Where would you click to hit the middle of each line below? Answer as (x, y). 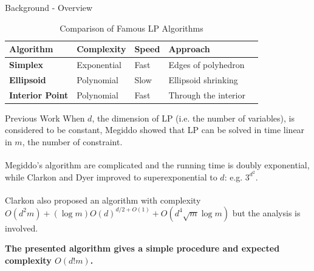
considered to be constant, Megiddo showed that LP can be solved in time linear (155, 130)
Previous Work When (45, 118)
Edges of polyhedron (206, 65)
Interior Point (39, 94)
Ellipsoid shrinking (203, 79)
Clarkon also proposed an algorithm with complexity (103, 200)
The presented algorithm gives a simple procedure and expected (142, 248)
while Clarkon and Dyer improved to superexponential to (111, 177)
